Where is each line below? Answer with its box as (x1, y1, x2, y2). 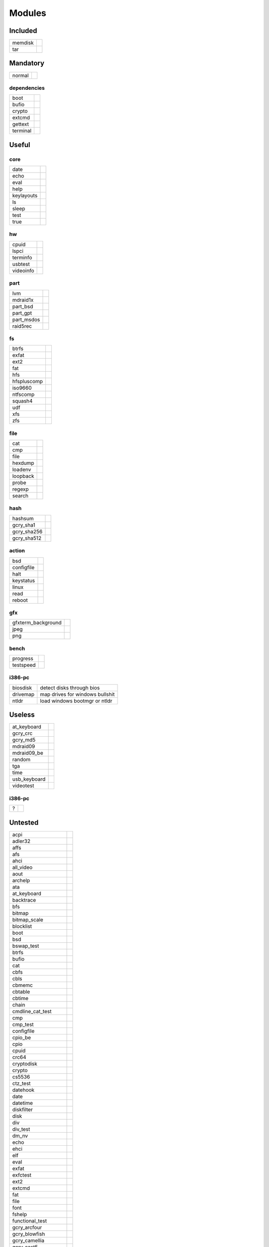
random (12, 756, 31, 763)
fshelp (12, 1211, 27, 1218)
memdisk (12, 39, 34, 46)
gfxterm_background (12, 619, 62, 626)
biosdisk (12, 684, 32, 691)
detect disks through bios (40, 684, 100, 691)
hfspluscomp (12, 378, 43, 385)
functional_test (12, 1217, 47, 1224)
